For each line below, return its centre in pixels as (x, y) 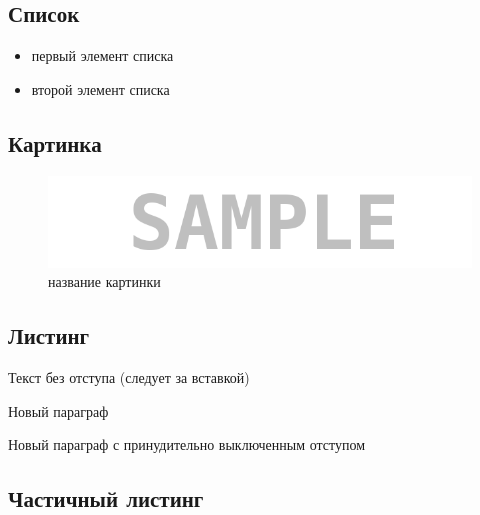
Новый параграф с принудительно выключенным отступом (187, 444)
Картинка (55, 142)
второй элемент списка (100, 88)
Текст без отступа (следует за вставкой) (129, 377)
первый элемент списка (102, 55)
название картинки (104, 281)
